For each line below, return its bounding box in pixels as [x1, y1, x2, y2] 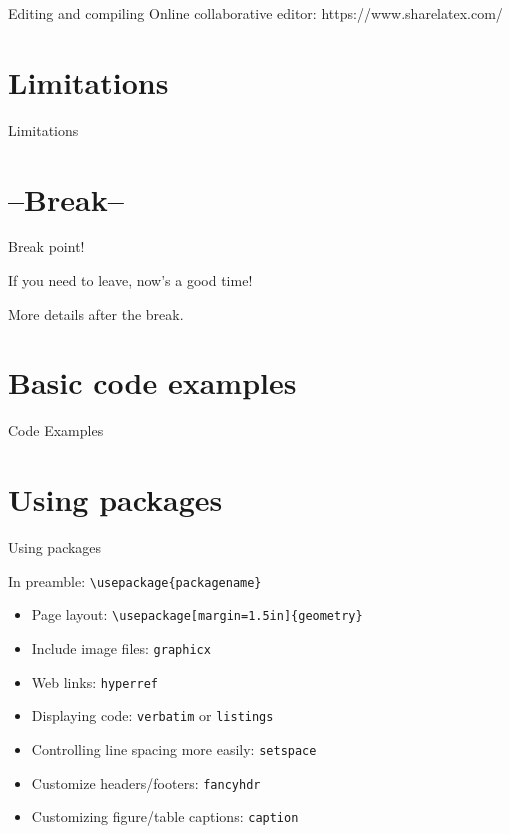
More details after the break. [8, 303, 184, 324]
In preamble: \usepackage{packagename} [8, 570, 262, 591]
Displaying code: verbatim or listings [31, 705, 274, 726]
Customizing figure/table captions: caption [31, 806, 299, 827]
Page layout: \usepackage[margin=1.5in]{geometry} [31, 604, 363, 625]
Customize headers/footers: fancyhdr [31, 772, 261, 793]
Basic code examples [8, 362, 297, 403]
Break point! [8, 236, 85, 257]
